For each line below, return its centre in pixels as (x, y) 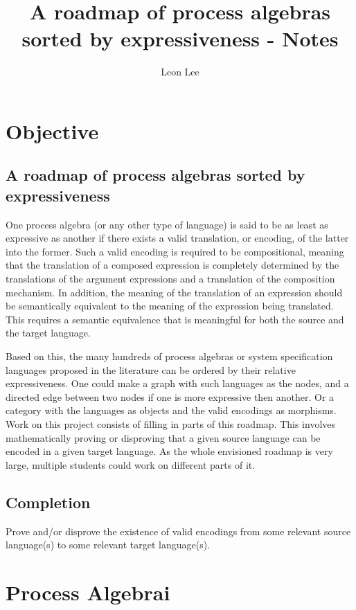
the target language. (48, 333)
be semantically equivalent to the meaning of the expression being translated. (170, 306)
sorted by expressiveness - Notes (180, 38)
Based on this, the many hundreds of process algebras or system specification (169, 356)
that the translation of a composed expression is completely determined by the (172, 265)
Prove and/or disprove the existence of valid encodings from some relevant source (178, 531)
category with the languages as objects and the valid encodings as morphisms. (171, 410)
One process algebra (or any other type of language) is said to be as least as (167, 224)
